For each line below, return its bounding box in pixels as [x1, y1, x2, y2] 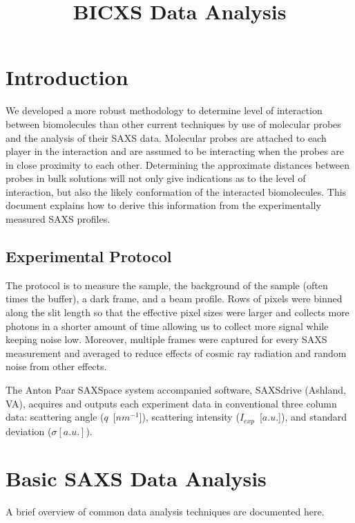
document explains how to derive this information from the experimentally [6, 198, 321, 212]
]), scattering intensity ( [139, 410, 240, 424]
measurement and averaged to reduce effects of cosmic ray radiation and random [6, 345, 347, 360]
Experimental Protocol [6, 246, 172, 267]
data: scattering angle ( [6, 410, 104, 424]
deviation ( [6, 423, 52, 438]
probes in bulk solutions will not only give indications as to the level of [6, 171, 306, 185]
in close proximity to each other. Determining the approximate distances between [6, 157, 349, 172]
